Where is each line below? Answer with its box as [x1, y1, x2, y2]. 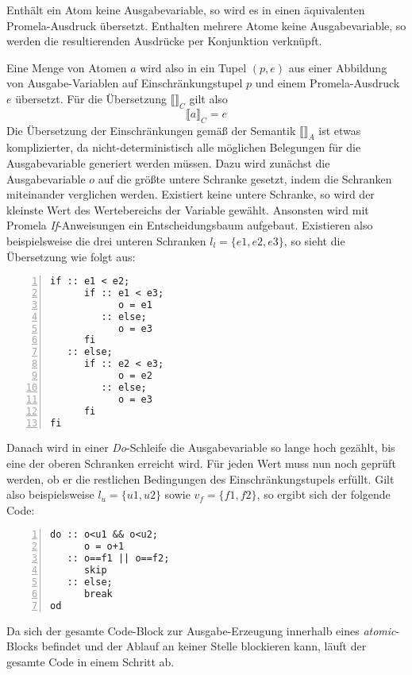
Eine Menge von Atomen [6, 59, 127, 75]
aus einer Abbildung [288, 59, 387, 75]
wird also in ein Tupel [140, 59, 247, 75]
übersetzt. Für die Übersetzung [15, 90, 167, 106]
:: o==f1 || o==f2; [67, 553, 170, 565]
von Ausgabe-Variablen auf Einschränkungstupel [6, 75, 243, 91]
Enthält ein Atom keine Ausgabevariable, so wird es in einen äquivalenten [6, 2, 365, 17]
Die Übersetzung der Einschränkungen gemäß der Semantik [6, 121, 296, 138]
